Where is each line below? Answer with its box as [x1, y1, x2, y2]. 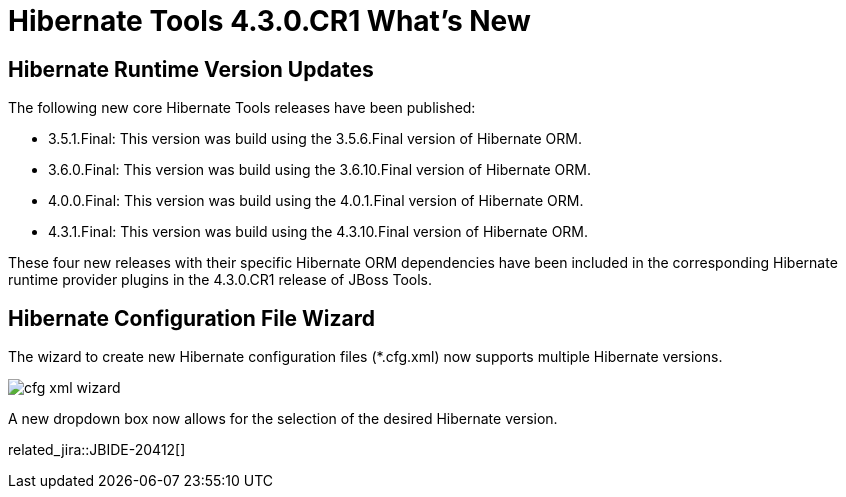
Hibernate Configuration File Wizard [8, 305, 376, 331]
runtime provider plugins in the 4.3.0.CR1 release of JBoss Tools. [8, 271, 433, 289]
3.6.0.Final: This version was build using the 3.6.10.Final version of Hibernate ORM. [48, 161, 591, 179]
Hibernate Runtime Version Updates [8, 56, 374, 82]
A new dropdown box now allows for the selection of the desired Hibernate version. [8, 410, 558, 428]
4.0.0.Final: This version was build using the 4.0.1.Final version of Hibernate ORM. [48, 192, 584, 210]
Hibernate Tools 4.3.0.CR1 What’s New [8, 4, 531, 38]
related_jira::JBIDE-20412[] [8, 441, 186, 459]
